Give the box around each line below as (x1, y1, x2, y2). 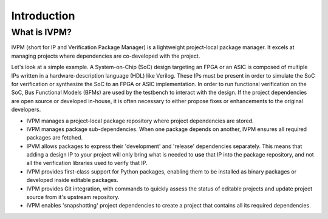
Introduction (11, 9, 75, 22)
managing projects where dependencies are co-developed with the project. (11, 52, 200, 59)
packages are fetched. (26, 134, 83, 141)
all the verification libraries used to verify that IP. (26, 160, 148, 167)
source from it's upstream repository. (26, 194, 120, 201)
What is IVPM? (11, 27, 72, 38)
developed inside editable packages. (26, 177, 118, 184)
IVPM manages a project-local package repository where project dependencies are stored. (26, 117, 255, 124)
